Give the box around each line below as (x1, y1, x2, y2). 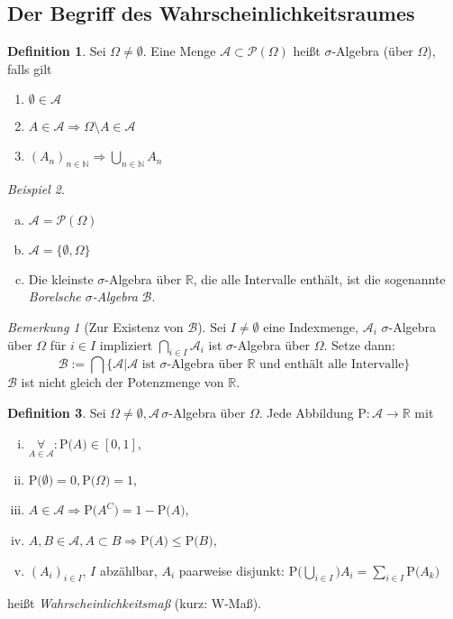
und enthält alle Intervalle (259, 358, 404, 372)
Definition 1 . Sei (7, 42, 106, 60)
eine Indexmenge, (263, 317, 358, 336)
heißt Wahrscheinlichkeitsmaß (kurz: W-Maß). (7, 594, 261, 613)
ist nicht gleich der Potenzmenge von (21, 373, 224, 392)
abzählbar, (99, 560, 158, 579)
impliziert (99, 335, 153, 354)
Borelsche (28, 287, 81, 306)
